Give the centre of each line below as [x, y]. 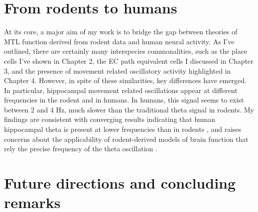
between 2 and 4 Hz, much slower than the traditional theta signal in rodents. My [129, 109]
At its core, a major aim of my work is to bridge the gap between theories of [121, 32]
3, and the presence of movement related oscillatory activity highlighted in [118, 70]
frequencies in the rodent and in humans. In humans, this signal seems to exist [124, 100]
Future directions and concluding [120, 183]
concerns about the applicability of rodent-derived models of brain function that [126, 139]
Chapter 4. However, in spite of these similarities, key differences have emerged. [126, 80]
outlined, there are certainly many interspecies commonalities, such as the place [126, 51]
